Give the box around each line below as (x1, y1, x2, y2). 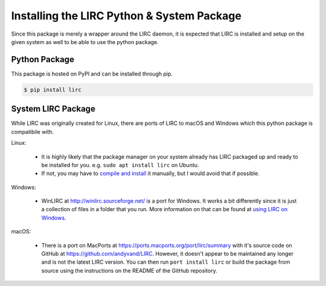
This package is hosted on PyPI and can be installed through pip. (11, 70, 173, 77)
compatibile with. (11, 128, 54, 135)
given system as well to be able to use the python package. (11, 38, 159, 45)
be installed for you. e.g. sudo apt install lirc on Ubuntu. (41, 161, 199, 168)
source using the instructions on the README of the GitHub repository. (41, 267, 217, 274)
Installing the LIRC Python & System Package (11, 9, 241, 22)
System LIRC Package (11, 104, 96, 114)
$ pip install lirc (24, 86, 81, 93)
